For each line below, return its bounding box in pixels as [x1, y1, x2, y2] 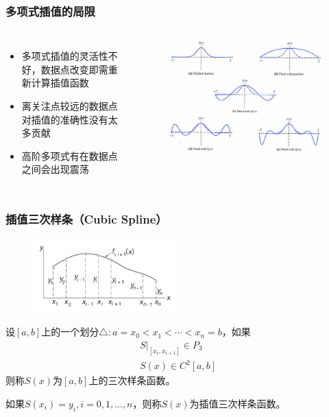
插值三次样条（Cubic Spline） [5, 210, 167, 227]
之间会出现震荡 [21, 162, 89, 176]
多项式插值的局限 [5, 2, 95, 19]
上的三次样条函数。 [88, 373, 175, 388]
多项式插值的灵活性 [21, 49, 108, 63]
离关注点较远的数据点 [21, 99, 118, 112]
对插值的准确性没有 [21, 112, 108, 126]
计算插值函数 [31, 75, 89, 90]
